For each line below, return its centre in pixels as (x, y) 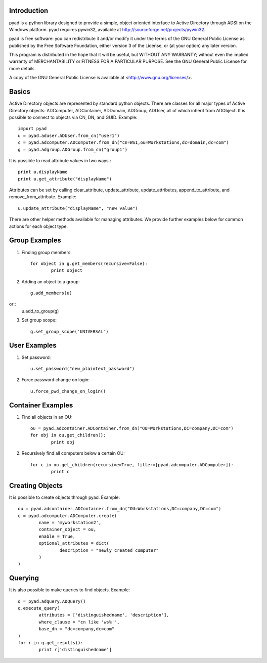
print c (60, 471)
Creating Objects (36, 485)
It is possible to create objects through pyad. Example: (65, 497)
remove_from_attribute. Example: (43, 197)
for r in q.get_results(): (51, 643)
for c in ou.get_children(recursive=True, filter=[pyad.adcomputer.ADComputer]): (132, 464)
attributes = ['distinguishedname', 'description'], (104, 615)
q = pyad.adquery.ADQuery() (52, 601)
